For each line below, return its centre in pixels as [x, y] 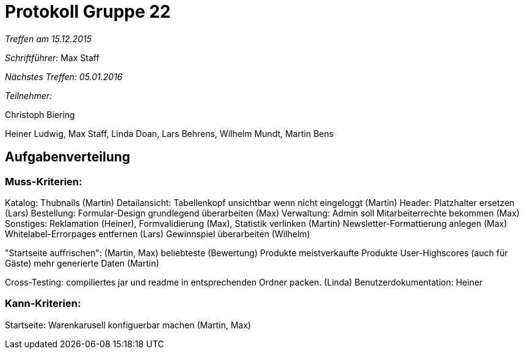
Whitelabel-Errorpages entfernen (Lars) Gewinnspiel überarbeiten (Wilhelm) [158, 234]
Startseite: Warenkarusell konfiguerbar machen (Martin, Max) [128, 325]
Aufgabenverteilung [68, 157]
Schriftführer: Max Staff [52, 57]
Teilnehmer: [29, 95]
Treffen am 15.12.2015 [48, 39]
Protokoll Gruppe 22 [88, 12]
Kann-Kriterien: [43, 304]
